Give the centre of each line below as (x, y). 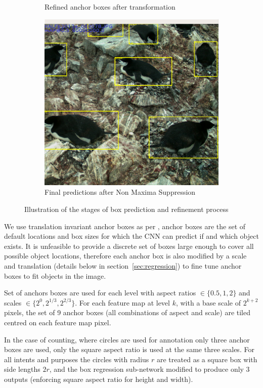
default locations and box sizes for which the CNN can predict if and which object (131, 236)
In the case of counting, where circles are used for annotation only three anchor (127, 339)
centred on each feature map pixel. (58, 322)
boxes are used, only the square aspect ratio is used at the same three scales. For (129, 349)
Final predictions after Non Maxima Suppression (120, 192)
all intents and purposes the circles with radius (77, 359)
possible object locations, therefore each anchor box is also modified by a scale (125, 256)
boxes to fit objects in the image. (55, 275)
